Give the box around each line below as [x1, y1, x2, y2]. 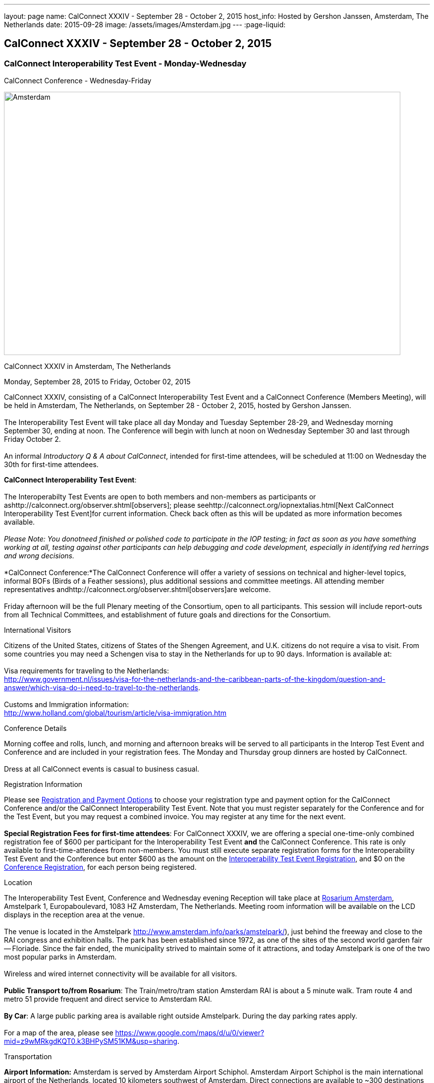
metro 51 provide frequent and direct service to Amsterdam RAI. [4, 995, 212, 1004]
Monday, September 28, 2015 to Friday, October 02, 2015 [4, 377, 191, 386]
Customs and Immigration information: [4, 700, 129, 709]
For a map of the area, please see [4, 1028, 113, 1037]
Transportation [4, 1052, 52, 1061]
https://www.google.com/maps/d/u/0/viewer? [115, 1028, 265, 1037]
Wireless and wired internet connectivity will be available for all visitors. [4, 969, 237, 978]
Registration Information [4, 780, 83, 789]
